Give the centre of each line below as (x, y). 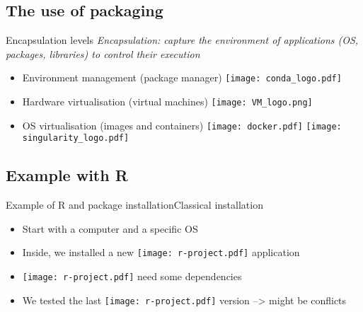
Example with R (67, 175)
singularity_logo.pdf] (76, 138)
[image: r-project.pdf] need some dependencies (132, 276)
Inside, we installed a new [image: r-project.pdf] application (161, 252)
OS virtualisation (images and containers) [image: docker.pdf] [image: (182, 125)
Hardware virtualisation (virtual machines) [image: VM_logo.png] (167, 102)
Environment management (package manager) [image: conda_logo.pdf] (182, 77)
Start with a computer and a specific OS (110, 228)
